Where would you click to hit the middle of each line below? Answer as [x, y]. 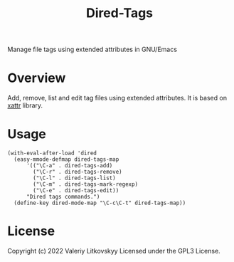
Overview [37, 78]
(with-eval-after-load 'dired [52, 153]
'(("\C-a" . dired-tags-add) [69, 166]
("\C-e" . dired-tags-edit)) [76, 191]
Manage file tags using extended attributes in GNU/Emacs [92, 49]
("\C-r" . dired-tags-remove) [78, 172]
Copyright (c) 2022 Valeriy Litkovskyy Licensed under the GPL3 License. [114, 251]
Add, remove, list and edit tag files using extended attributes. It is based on [117, 98]
